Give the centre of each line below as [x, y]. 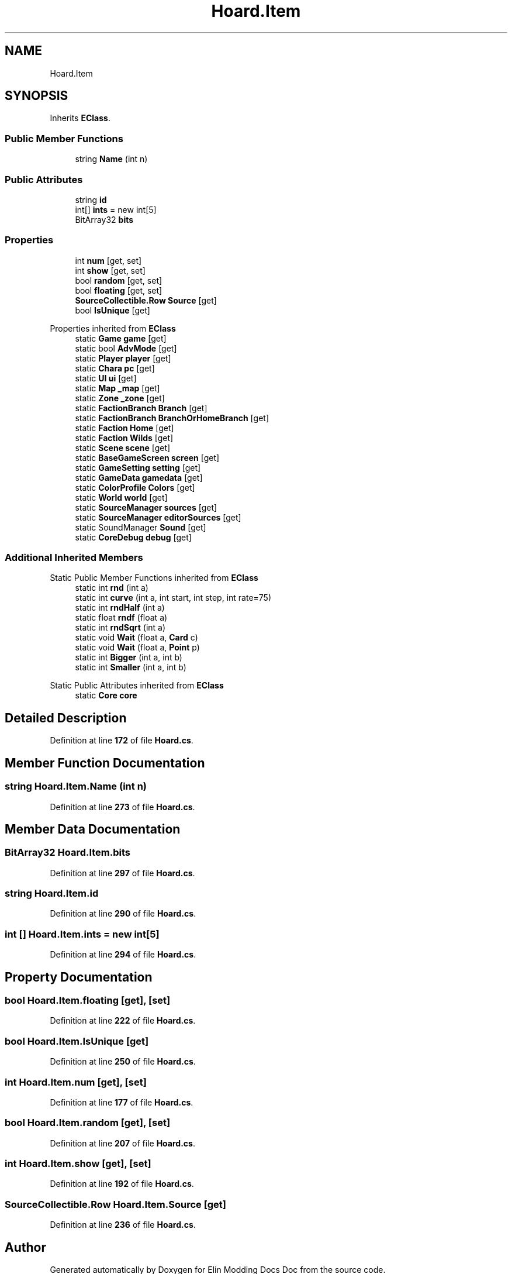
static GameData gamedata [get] [139, 477]
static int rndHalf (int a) [120, 608]
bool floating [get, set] [119, 290]
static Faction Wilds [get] [124, 438]
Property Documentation [79, 977]
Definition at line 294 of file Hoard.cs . [123, 955]
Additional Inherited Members [74, 558]
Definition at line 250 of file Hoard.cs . [123, 1062]
